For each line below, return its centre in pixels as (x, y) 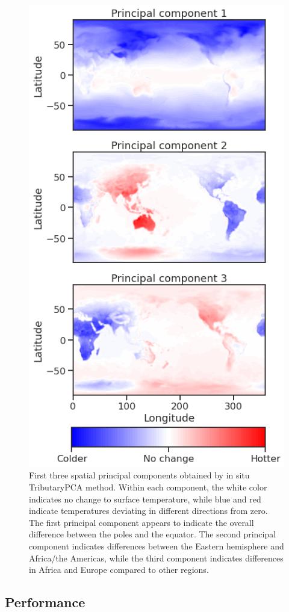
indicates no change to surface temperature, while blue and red (145, 499)
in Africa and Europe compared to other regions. (119, 570)
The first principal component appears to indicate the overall (141, 522)
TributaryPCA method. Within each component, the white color (148, 487)
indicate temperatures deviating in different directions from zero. (148, 511)
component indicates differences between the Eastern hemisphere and (157, 546)
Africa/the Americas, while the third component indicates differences (156, 558)
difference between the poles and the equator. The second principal (153, 534)
